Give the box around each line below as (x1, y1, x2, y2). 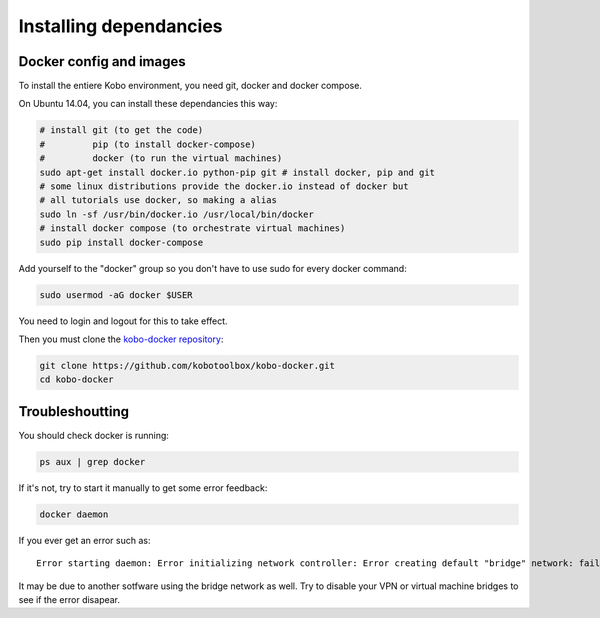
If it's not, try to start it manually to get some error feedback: (18, 481, 268, 494)
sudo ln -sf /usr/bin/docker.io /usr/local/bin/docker (39, 208, 314, 220)
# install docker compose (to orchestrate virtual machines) (39, 223, 346, 234)
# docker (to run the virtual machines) (39, 153, 283, 164)
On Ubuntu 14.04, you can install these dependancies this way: (18, 98, 278, 110)
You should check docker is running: (18, 429, 170, 441)
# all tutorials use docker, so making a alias (39, 195, 277, 206)
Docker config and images (18, 53, 186, 70)
